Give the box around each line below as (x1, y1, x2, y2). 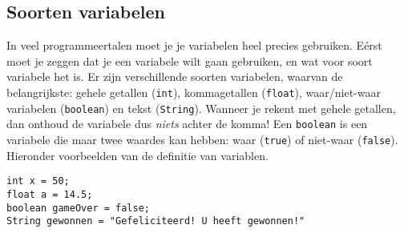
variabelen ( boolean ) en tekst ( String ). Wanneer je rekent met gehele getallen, (6, 99, 396, 116)
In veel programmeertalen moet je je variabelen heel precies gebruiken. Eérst (6, 37, 382, 54)
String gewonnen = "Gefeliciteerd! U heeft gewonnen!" (6, 215, 305, 227)
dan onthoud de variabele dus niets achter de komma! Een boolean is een (6, 115, 368, 132)
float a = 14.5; (6, 188, 93, 200)
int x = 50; (6, 175, 70, 187)
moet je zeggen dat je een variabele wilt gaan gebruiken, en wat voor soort (6, 52, 373, 69)
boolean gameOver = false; (6, 202, 150, 214)
